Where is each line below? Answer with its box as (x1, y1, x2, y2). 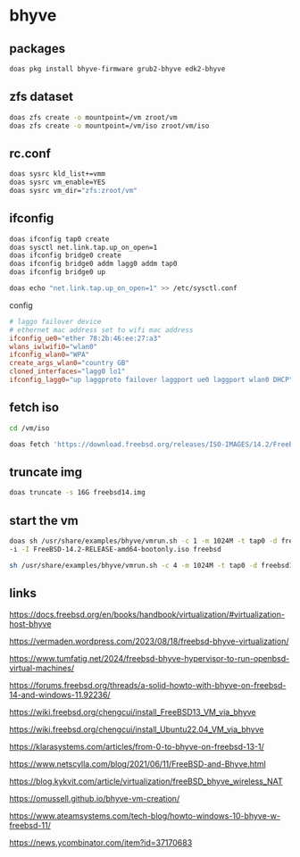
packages (9, 41, 65, 56)
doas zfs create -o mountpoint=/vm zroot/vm (9, 112, 178, 121)
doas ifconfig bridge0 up (9, 268, 105, 277)
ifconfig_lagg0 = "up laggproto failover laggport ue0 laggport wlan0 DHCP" (9, 376, 294, 385)
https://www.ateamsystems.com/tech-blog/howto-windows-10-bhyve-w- (9, 811, 281, 821)
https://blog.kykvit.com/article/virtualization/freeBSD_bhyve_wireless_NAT (9, 776, 283, 786)
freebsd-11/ (9, 820, 51, 831)
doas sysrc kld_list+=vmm (9, 170, 105, 179)
